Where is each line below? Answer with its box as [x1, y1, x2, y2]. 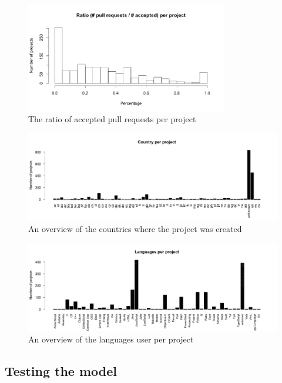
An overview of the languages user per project [28, 332, 194, 345]
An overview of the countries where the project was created [28, 223, 242, 235]
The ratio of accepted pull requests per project [28, 113, 196, 125]
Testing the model [5, 361, 117, 379]
